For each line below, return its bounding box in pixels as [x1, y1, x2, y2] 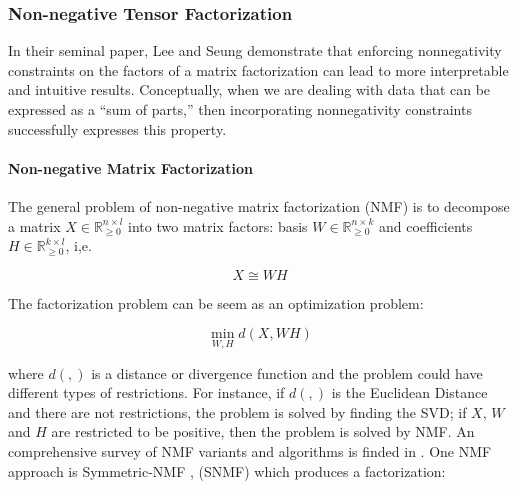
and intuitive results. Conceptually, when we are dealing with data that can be [8, 79, 491, 100]
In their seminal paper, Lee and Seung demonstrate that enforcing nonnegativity [8, 40, 502, 61]
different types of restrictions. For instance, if [8, 382, 285, 403]
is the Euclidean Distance [331, 382, 488, 403]
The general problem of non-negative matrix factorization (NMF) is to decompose [8, 195, 510, 216]
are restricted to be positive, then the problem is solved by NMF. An [51, 421, 475, 442]
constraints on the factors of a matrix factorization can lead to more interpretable [8, 59, 509, 80]
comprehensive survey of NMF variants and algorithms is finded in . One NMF [8, 440, 492, 461]
